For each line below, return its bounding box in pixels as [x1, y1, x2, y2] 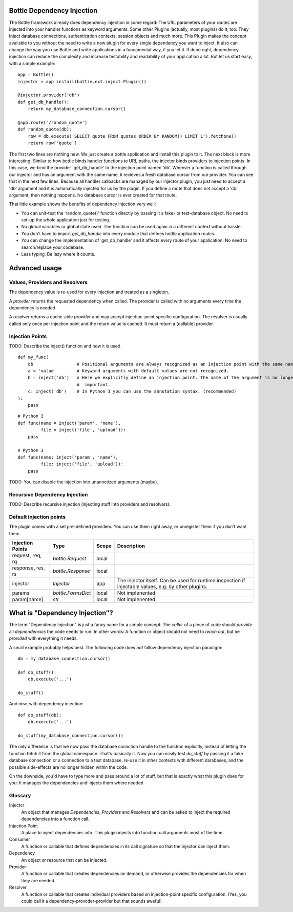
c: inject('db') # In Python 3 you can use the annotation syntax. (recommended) [27, 389, 237, 394]
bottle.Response [53, 567, 90, 574]
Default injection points [9, 513, 66, 520]
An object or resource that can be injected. [21, 857, 107, 863]
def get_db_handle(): [18, 99, 69, 105]
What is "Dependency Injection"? [9, 609, 113, 617]
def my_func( [18, 354, 49, 360]
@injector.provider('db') [18, 92, 80, 98]
